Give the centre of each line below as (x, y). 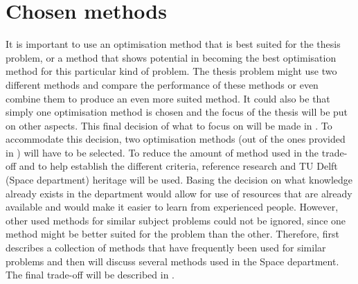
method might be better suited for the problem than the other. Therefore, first (172, 234)
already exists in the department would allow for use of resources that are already (179, 193)
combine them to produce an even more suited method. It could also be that (168, 98)
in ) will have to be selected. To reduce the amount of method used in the (162, 152)
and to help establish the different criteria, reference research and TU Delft (178, 166)
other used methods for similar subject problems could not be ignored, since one (176, 220)
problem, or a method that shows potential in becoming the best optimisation (171, 57)
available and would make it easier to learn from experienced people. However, (172, 207)
